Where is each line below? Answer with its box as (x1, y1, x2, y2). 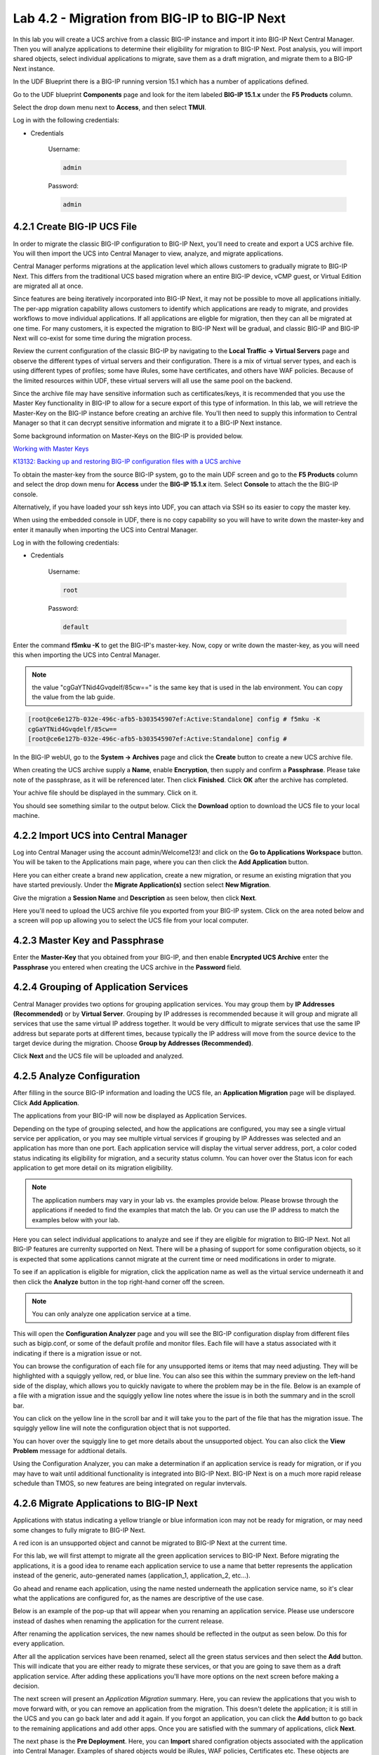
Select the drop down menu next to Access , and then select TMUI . (13, 102, 207, 112)
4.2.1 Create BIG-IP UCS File (13, 221, 138, 233)
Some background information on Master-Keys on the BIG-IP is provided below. (13, 432, 244, 440)
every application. (13, 1639, 65, 1648)
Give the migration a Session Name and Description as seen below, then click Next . (13, 894, 258, 902)
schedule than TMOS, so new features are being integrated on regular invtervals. (13, 1479, 247, 1488)
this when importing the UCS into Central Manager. (13, 651, 161, 659)
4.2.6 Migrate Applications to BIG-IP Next (13, 1497, 198, 1509)
